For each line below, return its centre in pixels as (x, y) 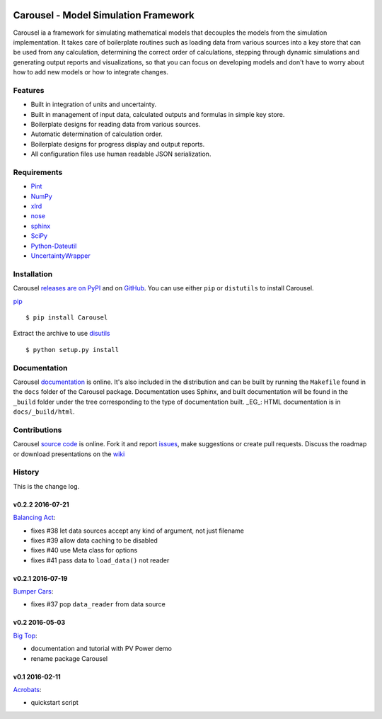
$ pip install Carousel (67, 317)
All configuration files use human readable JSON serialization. (121, 154)
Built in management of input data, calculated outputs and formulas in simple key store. (158, 114)
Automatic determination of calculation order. (97, 134)
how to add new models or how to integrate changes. (91, 72)
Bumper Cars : (33, 591)
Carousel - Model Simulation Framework (104, 15)
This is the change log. (46, 486)
